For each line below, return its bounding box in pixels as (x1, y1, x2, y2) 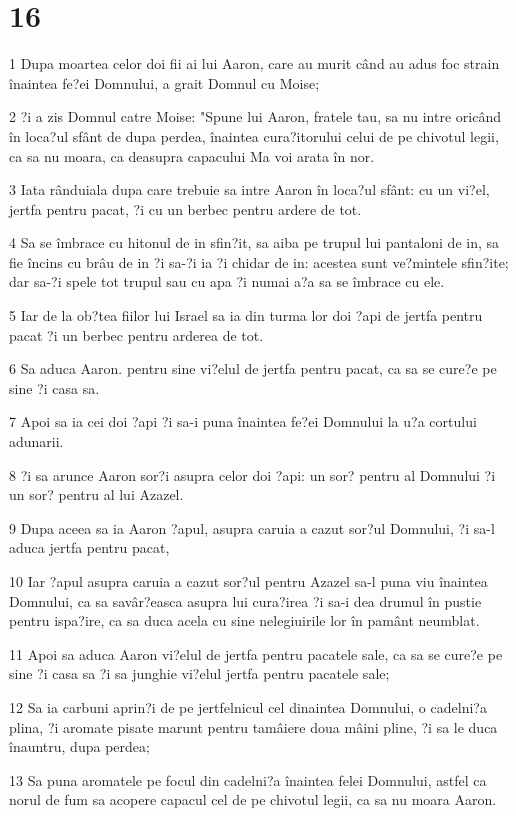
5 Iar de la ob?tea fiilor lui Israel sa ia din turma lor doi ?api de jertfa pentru (9, 305, 483, 326)
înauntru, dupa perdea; (9, 736, 150, 757)
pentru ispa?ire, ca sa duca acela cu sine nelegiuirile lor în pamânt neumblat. (9, 610, 480, 631)
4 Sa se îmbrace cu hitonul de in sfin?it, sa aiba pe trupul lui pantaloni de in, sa (9, 232, 500, 253)
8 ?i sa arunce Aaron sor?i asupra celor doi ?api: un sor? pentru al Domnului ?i (9, 464, 496, 485)
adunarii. (9, 431, 64, 452)
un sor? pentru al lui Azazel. (9, 484, 184, 505)
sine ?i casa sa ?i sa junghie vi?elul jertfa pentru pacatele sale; (9, 663, 390, 684)
